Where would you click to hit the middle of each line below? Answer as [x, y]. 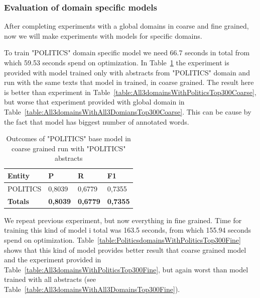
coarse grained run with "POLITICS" [69, 148]
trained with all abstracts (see [50, 279]
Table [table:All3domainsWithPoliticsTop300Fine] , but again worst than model [126, 269]
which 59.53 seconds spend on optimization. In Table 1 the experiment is [117, 62]
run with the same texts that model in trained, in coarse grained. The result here [129, 82]
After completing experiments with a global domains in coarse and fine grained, [126, 26]
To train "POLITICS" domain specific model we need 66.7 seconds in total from [127, 53]
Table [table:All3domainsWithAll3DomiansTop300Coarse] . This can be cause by [128, 111]
